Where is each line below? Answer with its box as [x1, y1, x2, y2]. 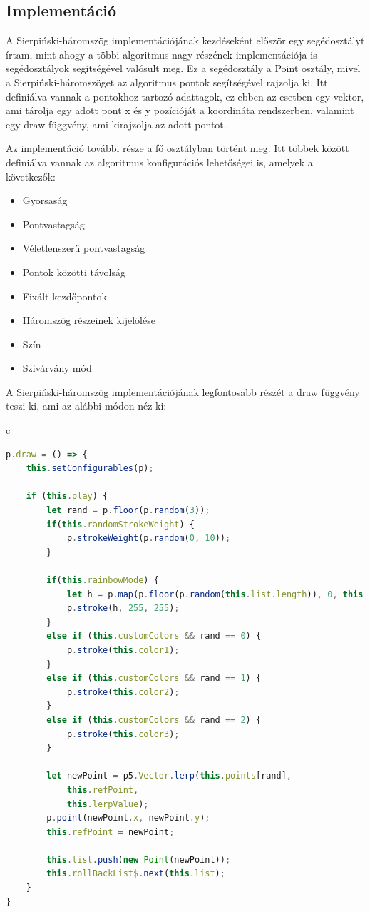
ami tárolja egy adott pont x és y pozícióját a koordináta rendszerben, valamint [6, 103, 354, 118]
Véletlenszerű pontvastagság [22, 240, 145, 255]
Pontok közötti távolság [22, 264, 125, 279]
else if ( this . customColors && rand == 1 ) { [46, 673, 262, 684]
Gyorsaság [22, 193, 68, 208]
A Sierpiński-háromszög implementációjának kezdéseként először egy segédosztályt [6, 33, 365, 48]
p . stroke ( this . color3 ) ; [66, 729, 180, 739]
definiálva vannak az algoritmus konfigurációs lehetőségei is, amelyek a [6, 154, 313, 169]
